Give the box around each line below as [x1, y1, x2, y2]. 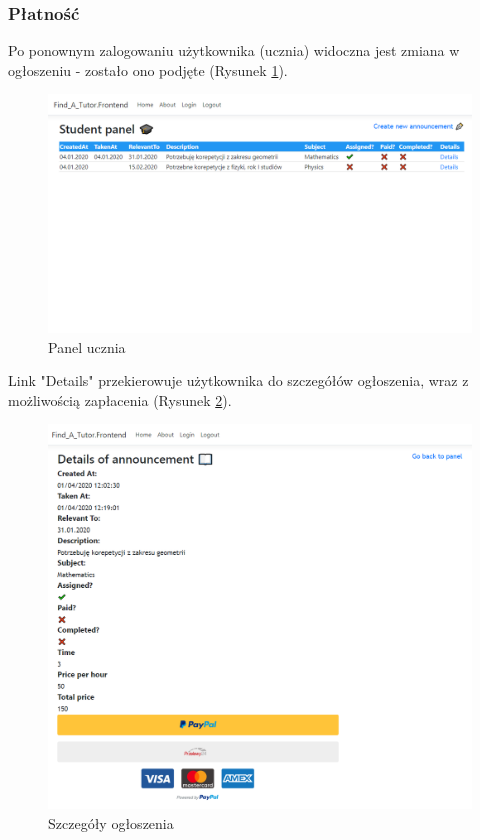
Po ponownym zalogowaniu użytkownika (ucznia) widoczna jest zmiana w [8, 40, 460, 61]
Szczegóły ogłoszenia [48, 812, 174, 833]
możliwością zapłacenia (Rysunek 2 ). [8, 389, 232, 410]
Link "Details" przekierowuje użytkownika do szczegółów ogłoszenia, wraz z [8, 370, 469, 391]
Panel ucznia [48, 336, 126, 357]
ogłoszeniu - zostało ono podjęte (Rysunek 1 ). [8, 59, 288, 80]
